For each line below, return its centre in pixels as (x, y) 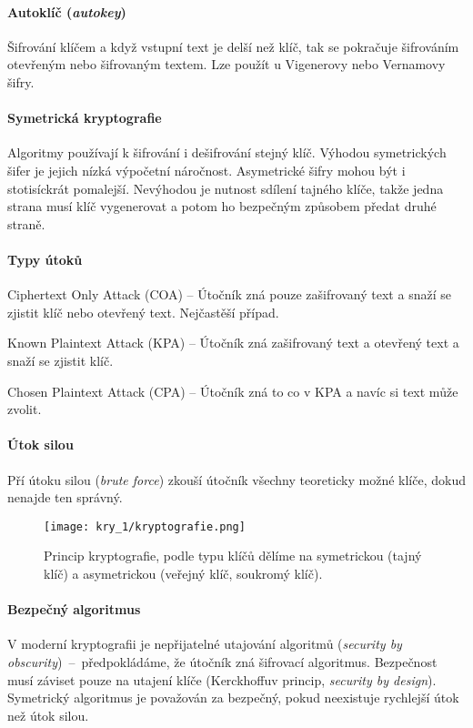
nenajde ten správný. (65, 497)
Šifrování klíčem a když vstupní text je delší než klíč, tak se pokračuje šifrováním (233, 46)
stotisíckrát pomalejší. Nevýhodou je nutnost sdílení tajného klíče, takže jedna (226, 188)
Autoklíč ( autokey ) (67, 11)
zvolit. (25, 409)
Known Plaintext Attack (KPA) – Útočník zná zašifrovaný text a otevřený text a (233, 343)
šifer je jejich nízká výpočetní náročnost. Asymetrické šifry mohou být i (206, 170)
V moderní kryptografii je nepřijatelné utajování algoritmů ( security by (205, 644)
